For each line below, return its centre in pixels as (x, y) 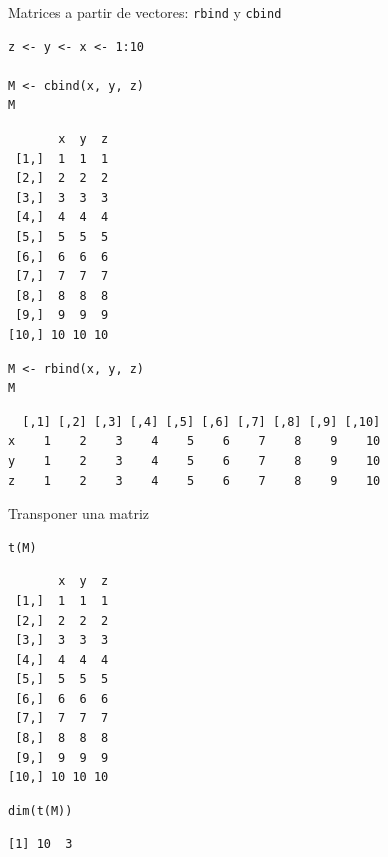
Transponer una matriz (78, 513)
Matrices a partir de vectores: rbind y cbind (145, 12)
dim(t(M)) (40, 810)
